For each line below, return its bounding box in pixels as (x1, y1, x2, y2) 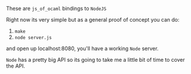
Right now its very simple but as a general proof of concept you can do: (6, 16, 180, 23)
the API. (6, 62, 25, 69)
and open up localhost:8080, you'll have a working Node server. (6, 45, 159, 52)
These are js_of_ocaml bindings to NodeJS (6, 5, 107, 12)
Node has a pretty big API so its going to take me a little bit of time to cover (6, 57, 185, 63)
